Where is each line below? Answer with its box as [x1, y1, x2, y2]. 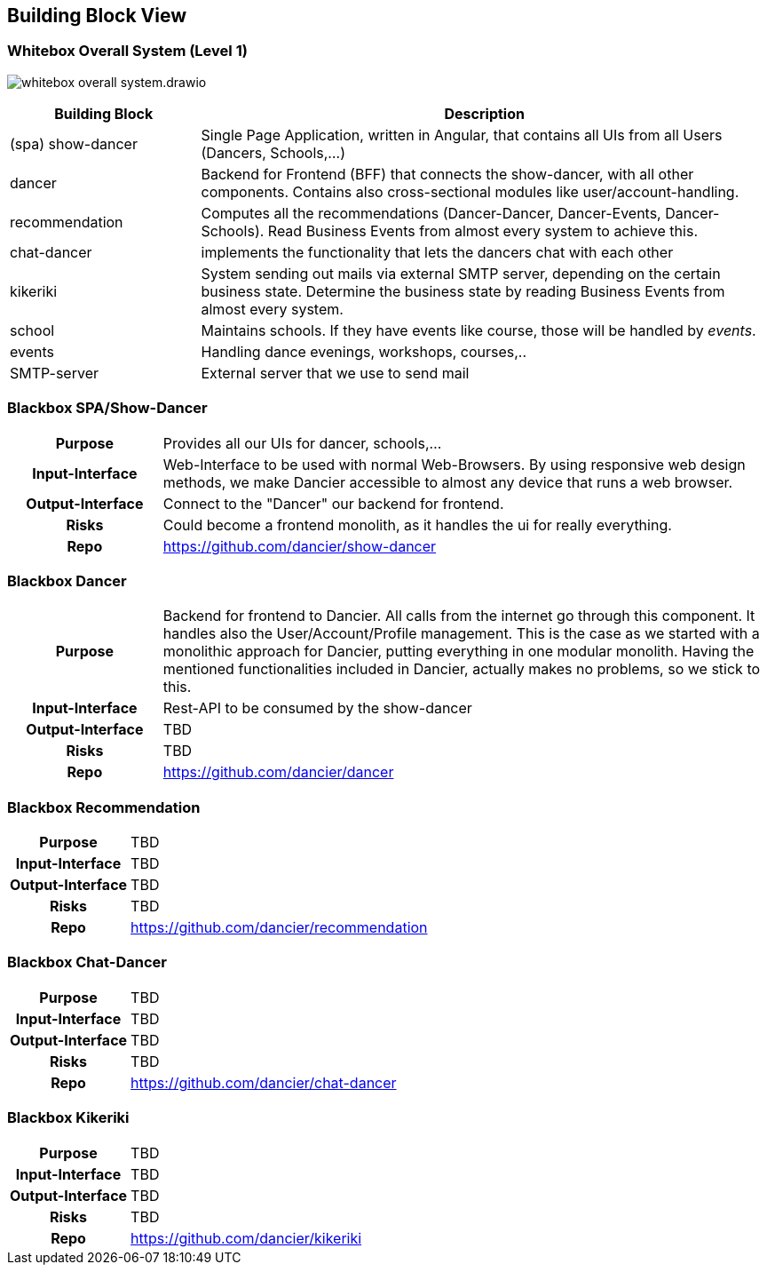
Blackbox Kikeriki [7, 1109, 130, 1127]
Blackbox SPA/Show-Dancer [7, 399, 208, 417]
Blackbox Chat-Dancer [7, 953, 167, 972]
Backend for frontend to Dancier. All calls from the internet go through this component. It [162, 607, 755, 625]
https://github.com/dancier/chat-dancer [130, 1073, 397, 1092]
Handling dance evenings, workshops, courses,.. [201, 342, 527, 361]
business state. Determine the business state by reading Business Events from [201, 282, 725, 300]
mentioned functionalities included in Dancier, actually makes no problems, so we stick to [162, 660, 761, 679]
